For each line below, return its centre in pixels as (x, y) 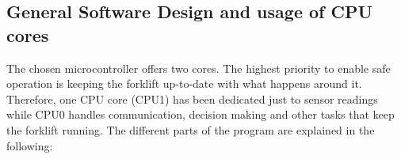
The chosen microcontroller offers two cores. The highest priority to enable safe (199, 68)
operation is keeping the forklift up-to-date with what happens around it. (184, 83)
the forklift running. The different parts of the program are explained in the (191, 129)
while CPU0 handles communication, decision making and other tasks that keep (200, 114)
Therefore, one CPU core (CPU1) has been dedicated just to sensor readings (192, 98)
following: (30, 145)
